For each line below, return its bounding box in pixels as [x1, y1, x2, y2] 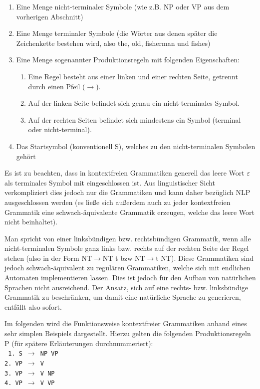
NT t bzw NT [102, 252, 145, 263]
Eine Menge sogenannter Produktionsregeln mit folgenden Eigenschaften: [16, 54, 240, 65]
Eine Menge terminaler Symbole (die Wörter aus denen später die [16, 28, 218, 38]
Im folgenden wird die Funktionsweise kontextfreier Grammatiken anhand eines [4, 318, 247, 329]
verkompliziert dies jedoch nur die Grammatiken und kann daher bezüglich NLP [4, 187, 251, 197]
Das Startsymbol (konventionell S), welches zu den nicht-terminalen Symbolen [16, 141, 256, 151]
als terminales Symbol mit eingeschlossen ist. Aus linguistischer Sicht [4, 177, 215, 188]
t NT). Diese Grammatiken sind [156, 252, 254, 263]
